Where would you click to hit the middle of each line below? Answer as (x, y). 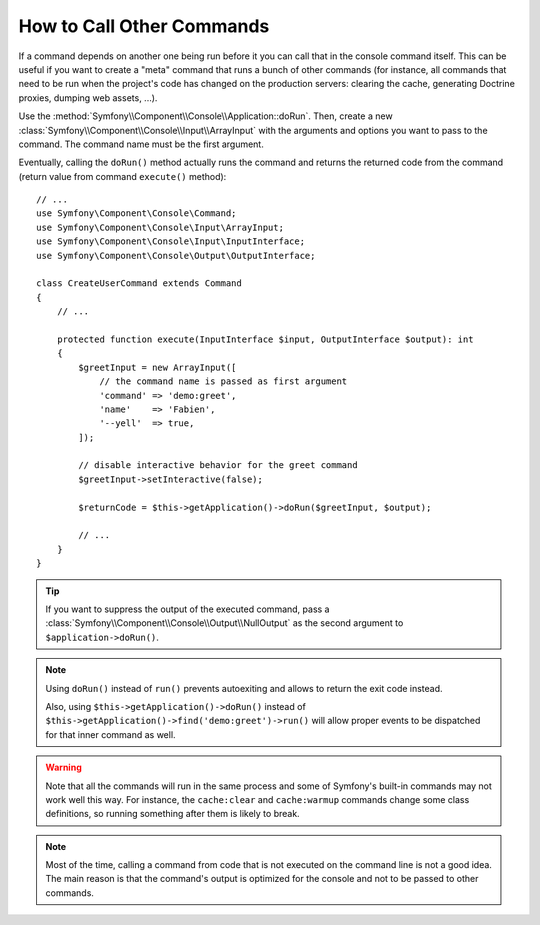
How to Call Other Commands (144, 26)
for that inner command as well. (110, 734)
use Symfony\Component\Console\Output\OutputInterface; (176, 255)
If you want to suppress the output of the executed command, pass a (187, 609)
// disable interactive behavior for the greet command (218, 465)
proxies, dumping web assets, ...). (88, 97)
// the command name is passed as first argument (223, 381)
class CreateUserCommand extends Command (139, 283)
